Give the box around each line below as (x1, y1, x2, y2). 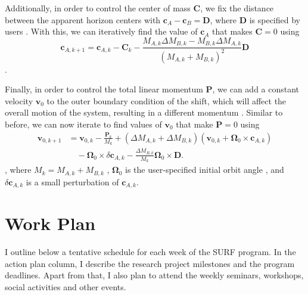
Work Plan (5, 211, 96, 235)
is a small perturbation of (26, 175, 119, 188)
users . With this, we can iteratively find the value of (5, 25, 198, 38)
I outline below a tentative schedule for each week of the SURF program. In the (5, 246, 296, 258)
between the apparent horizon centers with (5, 13, 161, 26)
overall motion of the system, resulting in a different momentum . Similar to (5, 106, 283, 119)
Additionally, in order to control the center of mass (5, 2, 191, 14)
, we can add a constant (212, 83, 300, 95)
